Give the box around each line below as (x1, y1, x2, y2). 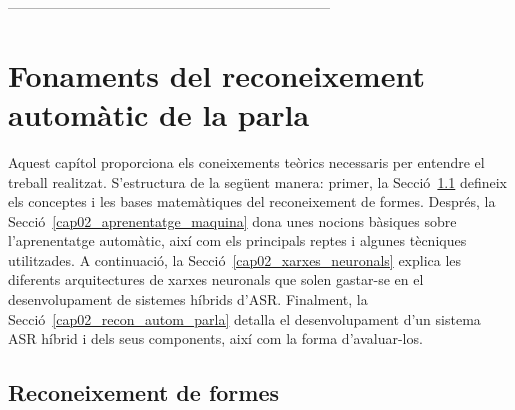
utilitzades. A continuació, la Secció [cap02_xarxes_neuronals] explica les (8, 249, 462, 270)
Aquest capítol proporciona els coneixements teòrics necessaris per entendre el (8, 151, 485, 172)
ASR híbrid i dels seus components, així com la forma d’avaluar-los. (8, 328, 423, 349)
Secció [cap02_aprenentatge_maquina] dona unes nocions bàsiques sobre (8, 210, 457, 231)
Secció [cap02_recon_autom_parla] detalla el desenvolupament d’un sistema (8, 308, 481, 329)
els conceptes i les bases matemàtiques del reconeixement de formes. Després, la (8, 191, 496, 212)
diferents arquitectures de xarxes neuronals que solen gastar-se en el (8, 269, 424, 290)
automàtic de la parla (8, 93, 310, 134)
